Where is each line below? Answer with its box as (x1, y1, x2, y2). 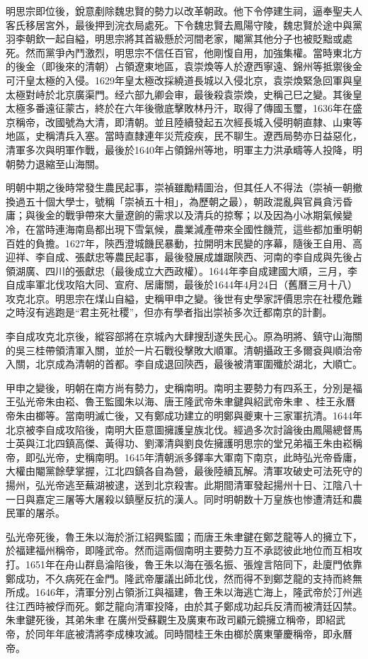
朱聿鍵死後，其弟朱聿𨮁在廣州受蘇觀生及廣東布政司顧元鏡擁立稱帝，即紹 (6, 612, 335, 627)
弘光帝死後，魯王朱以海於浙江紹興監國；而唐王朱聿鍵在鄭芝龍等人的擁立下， (6, 529, 362, 543)
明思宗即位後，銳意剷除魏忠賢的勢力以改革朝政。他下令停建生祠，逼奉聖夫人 (6, 4, 362, 18)
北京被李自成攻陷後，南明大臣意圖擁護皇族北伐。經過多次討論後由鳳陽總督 (6, 422, 352, 436)
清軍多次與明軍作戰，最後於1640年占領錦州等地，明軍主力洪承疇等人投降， (6, 142, 352, 157)
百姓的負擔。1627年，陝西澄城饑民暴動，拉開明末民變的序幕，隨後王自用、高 (6, 235, 362, 250)
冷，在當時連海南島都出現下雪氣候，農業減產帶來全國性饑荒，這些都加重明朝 (6, 221, 362, 236)
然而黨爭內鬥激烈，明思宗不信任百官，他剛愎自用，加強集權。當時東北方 (25, 45, 362, 60)
